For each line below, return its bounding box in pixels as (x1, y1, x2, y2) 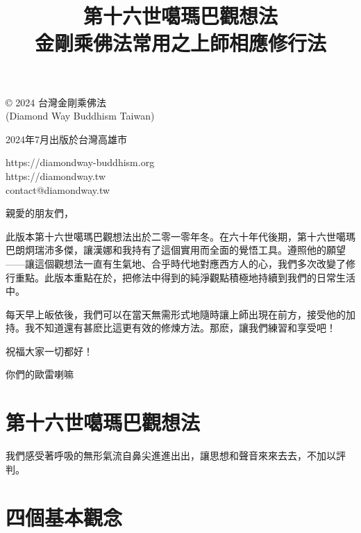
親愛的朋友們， (6, 206, 74, 220)
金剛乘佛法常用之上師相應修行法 (34, 28, 326, 57)
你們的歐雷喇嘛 (6, 367, 74, 382)
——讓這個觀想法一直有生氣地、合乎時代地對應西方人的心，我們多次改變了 (6, 256, 346, 270)
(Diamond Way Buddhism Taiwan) (6, 108, 155, 123)
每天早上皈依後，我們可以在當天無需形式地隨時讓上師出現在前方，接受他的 (6, 306, 346, 321)
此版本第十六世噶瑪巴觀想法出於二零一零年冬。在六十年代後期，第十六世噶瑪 (6, 229, 355, 243)
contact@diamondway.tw (6, 182, 110, 197)
